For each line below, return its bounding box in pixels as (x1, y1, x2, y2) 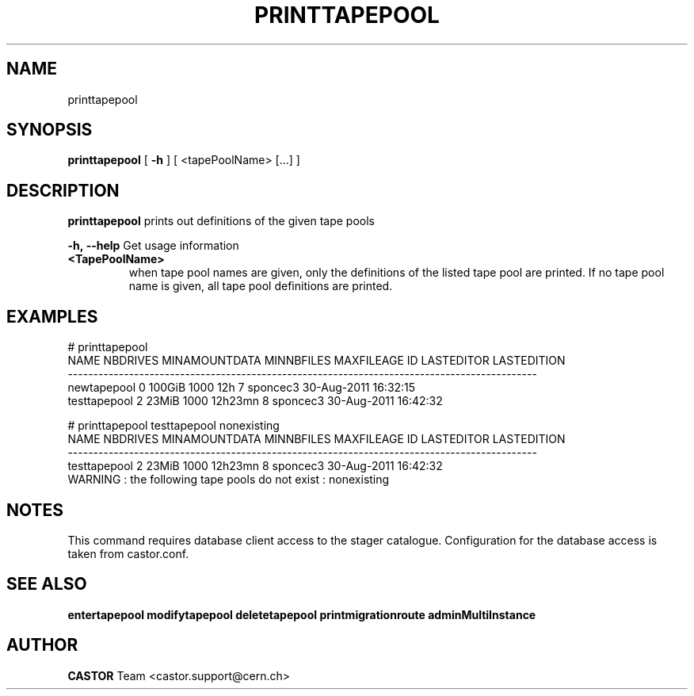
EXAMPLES (6, 306, 98, 327)
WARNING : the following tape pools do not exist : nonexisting (67, 472, 390, 487)
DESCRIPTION (6, 180, 120, 201)
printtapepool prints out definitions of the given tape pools (67, 214, 375, 228)
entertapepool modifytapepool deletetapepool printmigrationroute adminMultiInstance (67, 607, 536, 621)
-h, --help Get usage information (67, 239, 239, 253)
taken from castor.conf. (67, 546, 189, 560)
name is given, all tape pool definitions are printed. (128, 279, 393, 293)
